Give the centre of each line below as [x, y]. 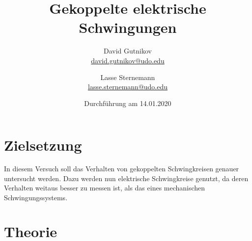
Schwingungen [128, 27]
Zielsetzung [43, 145]
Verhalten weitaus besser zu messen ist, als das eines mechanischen [105, 188]
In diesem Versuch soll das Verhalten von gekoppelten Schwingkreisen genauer [122, 169]
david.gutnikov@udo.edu [128, 60]
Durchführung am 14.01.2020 [128, 103]
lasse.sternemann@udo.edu [128, 87]
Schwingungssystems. [36, 197]
